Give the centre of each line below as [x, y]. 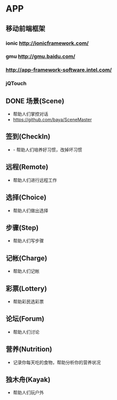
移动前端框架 [25, 28]
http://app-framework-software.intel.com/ [59, 70]
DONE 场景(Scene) [35, 101]
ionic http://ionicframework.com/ [47, 43]
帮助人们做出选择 [30, 210]
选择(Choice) [26, 197]
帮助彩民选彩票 [28, 301]
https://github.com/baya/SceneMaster [52, 120]
